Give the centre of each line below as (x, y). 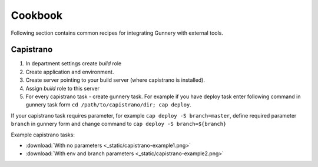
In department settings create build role (74, 64)
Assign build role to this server (63, 88)
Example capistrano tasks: (43, 135)
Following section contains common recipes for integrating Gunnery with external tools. (117, 33)
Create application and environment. (70, 72)
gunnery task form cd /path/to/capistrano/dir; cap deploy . (108, 105)
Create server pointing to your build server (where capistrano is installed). (115, 80)
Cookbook (37, 15)
